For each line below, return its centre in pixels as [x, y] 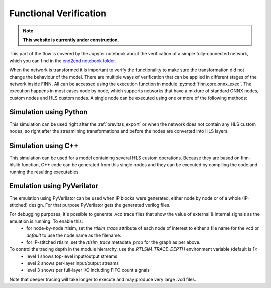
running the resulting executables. [45, 172]
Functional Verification [58, 13]
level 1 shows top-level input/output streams [72, 256]
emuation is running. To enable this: [46, 221]
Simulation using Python [48, 112]
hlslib [15, 165]
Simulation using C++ [44, 146]
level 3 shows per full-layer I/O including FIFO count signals [88, 270]
